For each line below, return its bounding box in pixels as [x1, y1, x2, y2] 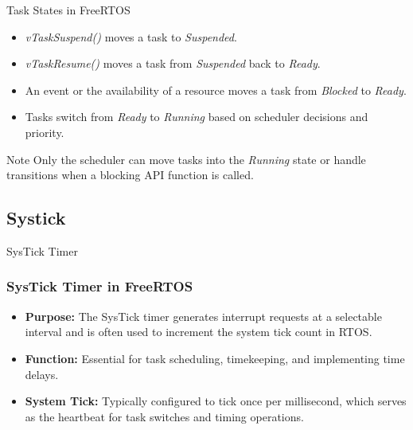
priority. [25, 123, 64, 140]
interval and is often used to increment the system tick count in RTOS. [25, 323, 372, 340]
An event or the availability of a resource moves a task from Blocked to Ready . [25, 81, 407, 98]
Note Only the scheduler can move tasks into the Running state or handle [6, 150, 366, 167]
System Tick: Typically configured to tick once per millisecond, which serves [25, 393, 407, 409]
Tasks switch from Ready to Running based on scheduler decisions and [25, 108, 368, 125]
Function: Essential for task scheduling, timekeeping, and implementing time [25, 350, 405, 366]
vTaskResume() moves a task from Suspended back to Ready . [25, 55, 321, 72]
